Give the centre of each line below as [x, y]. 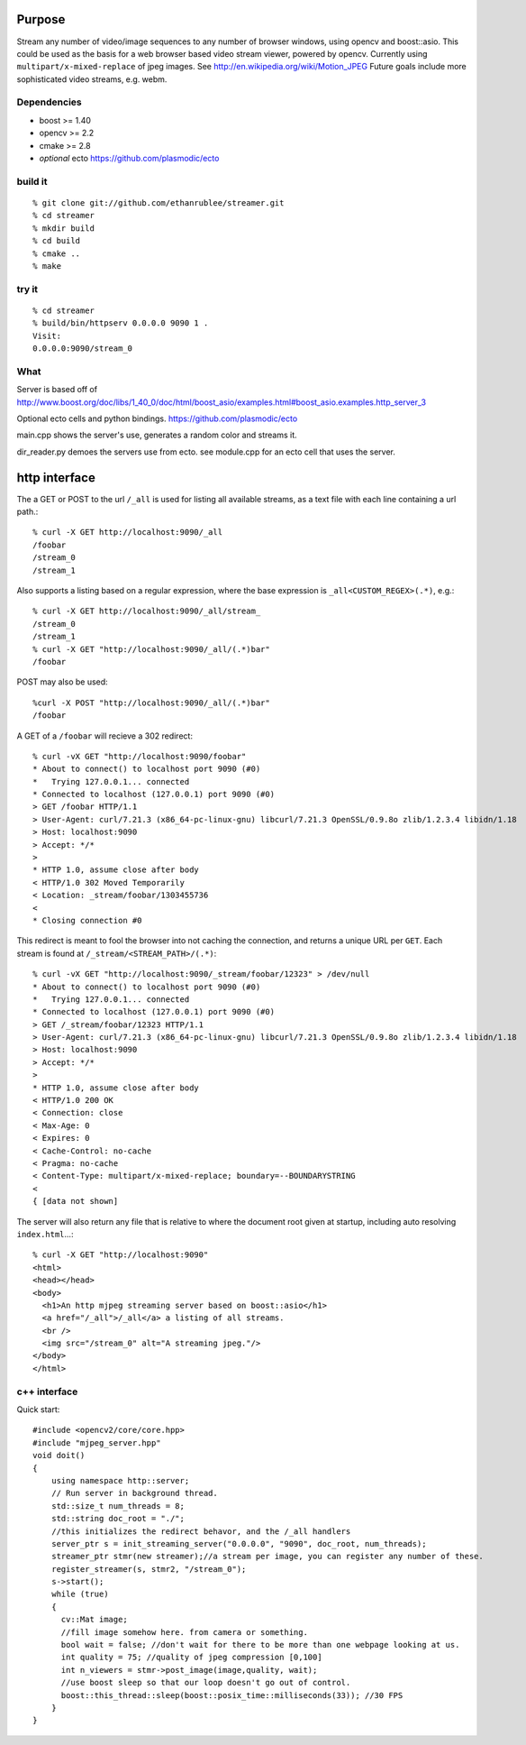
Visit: [47, 335]
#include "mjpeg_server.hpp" [97, 1442]
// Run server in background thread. [134, 1493]
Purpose [41, 19]
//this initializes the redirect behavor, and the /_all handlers [201, 1531]
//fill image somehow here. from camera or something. [184, 1632]
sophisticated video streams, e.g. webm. [92, 79]
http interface [56, 478]
